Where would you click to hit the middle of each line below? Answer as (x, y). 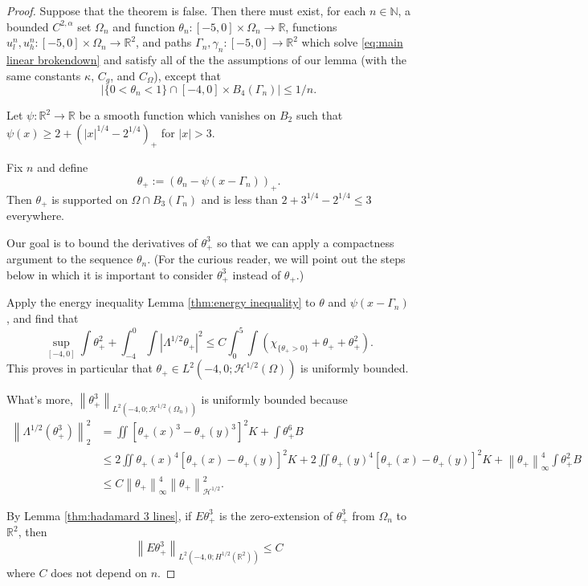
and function (144, 26)
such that (319, 115)
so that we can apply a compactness (306, 242)
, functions (311, 26)
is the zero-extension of (276, 515)
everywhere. (36, 216)
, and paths (164, 42)
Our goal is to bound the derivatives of (102, 242)
